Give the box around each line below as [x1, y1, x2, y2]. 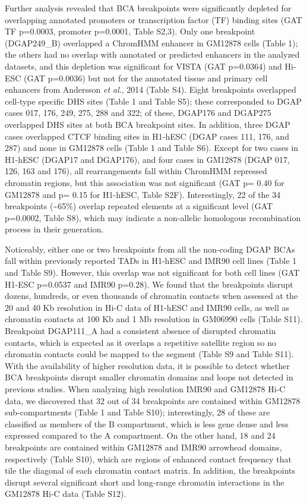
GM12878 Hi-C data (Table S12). [5, 487, 126, 500]
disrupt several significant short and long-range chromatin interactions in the [5, 475, 284, 488]
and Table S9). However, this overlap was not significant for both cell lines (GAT [5, 266, 300, 279]
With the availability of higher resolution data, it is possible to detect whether [5, 359, 290, 371]
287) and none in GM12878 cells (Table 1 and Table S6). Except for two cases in [5, 141, 299, 154]
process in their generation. [5, 223, 104, 235]
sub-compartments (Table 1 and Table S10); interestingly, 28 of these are [5, 406, 270, 418]
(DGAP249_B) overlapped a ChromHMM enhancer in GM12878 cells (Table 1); [5, 36, 298, 49]
